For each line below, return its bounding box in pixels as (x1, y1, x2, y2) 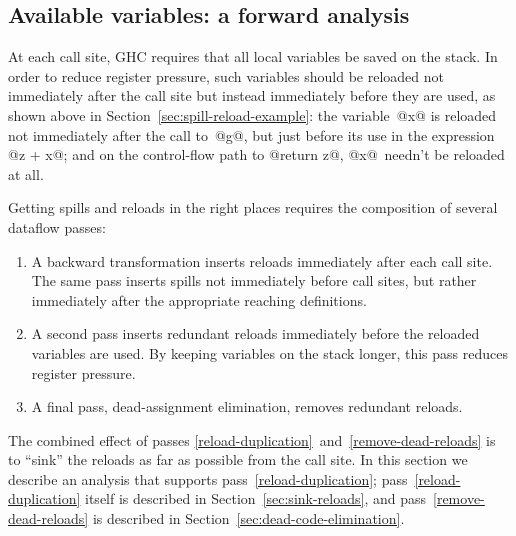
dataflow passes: (8, 216, 106, 237)
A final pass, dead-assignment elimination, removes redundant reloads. (31, 396, 463, 417)
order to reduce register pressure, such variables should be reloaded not (8, 65, 444, 86)
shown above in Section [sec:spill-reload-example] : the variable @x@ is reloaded (8, 104, 497, 125)
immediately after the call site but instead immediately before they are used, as (8, 85, 496, 106)
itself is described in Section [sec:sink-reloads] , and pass (85, 488, 427, 509)
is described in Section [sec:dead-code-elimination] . (92, 508, 405, 529)
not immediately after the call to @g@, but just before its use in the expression (8, 124, 495, 145)
